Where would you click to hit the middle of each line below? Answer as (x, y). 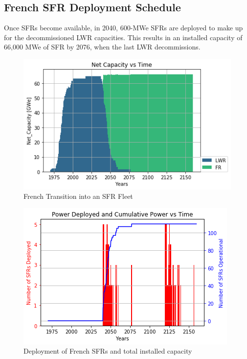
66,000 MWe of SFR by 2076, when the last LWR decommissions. (102, 47)
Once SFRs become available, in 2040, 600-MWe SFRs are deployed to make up (123, 28)
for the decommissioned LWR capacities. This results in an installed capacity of (123, 37)
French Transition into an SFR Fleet (78, 196)
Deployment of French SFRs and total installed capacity (108, 351)
